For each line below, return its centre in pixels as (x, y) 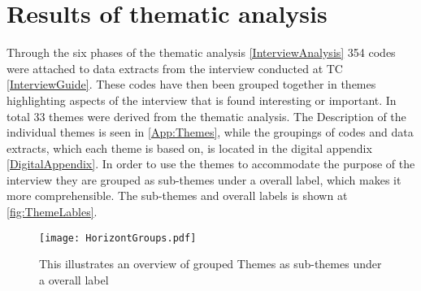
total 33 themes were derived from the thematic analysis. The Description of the (206, 116)
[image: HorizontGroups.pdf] (118, 238)
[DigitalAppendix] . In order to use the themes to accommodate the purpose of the (211, 164)
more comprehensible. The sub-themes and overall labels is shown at (177, 195)
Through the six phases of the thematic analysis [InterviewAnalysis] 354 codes (201, 52)
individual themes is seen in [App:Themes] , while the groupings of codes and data (210, 132)
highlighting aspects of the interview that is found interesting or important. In (202, 100)
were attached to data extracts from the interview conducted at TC (175, 68)
